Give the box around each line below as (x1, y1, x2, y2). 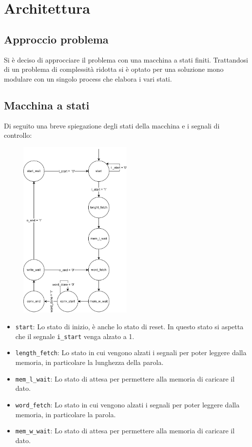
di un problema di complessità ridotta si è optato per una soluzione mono (4, 64, 224, 74)
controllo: (4, 130, 32, 140)
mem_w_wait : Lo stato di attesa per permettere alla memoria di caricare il (15, 426, 235, 436)
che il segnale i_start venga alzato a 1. (15, 331, 135, 341)
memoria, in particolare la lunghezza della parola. (15, 357, 164, 367)
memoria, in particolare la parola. (15, 409, 116, 419)
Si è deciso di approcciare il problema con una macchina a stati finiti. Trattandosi (4, 54, 248, 64)
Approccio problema (4, 31, 109, 46)
